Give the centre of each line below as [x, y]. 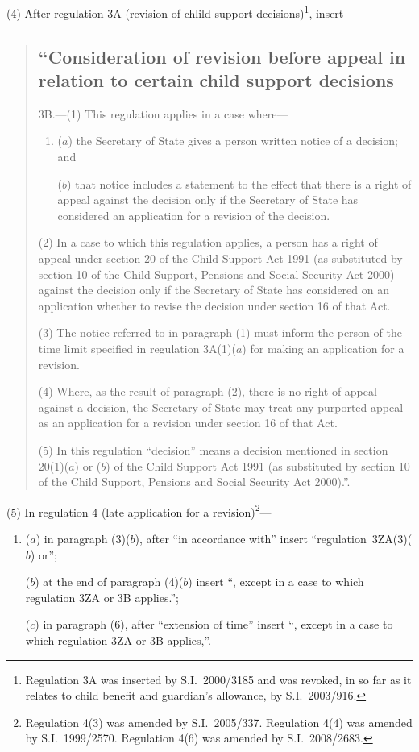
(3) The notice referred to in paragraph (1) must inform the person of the [220, 332]
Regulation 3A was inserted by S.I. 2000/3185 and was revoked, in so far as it [218, 679]
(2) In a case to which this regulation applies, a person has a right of [208, 242]
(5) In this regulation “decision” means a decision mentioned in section [213, 449]
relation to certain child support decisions [216, 80]
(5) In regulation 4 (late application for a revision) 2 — [139, 510]
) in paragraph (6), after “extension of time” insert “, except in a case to [214, 624]
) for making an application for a [323, 348]
